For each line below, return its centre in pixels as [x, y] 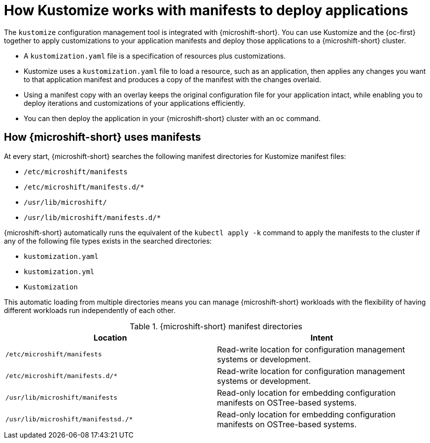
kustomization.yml [59, 271]
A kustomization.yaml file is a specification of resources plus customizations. [155, 56]
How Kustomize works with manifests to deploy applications [206, 10]
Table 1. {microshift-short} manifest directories [216, 326]
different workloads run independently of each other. [90, 310]
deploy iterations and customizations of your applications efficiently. [135, 103]
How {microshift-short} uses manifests [103, 137]
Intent [322, 337]
